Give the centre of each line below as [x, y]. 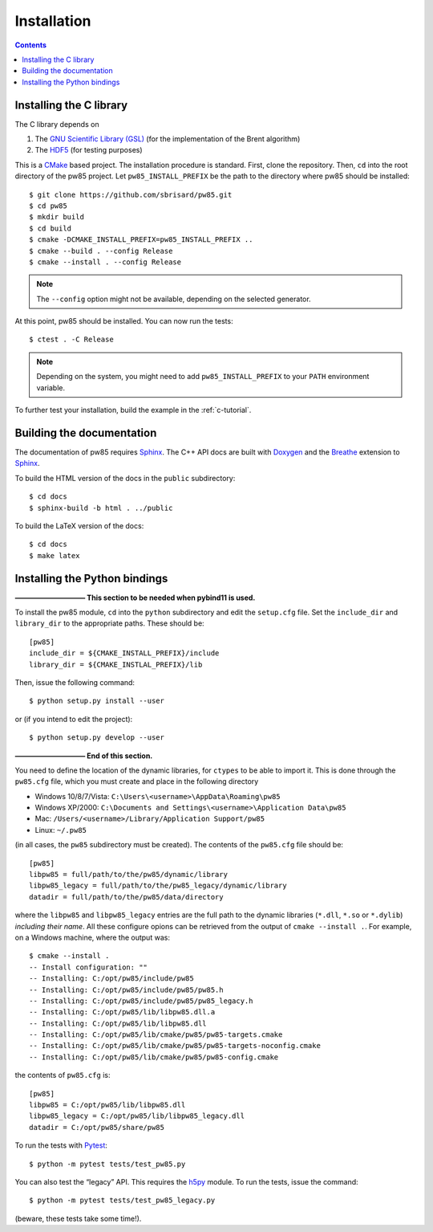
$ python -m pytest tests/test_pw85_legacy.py [122, 1200]
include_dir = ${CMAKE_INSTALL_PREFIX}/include [124, 653]
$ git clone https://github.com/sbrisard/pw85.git [131, 194]
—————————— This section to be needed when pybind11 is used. [135, 598]
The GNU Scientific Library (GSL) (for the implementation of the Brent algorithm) [168, 139]
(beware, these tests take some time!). [78, 1218]
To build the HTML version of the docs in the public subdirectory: [125, 478]
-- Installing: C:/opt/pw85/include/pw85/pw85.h [126, 989]
